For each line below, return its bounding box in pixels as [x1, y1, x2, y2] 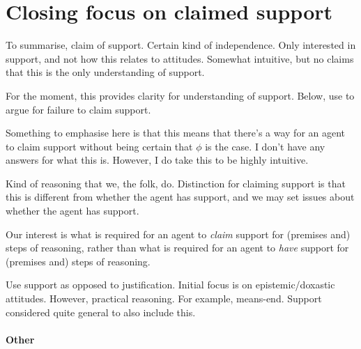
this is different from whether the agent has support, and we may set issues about [6, 189, 355, 204]
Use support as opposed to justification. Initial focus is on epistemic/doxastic [6, 277, 335, 292]
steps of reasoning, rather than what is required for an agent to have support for [6, 240, 349, 255]
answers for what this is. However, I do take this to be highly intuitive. [6, 153, 309, 167]
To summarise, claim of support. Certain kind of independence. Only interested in [6, 38, 356, 52]
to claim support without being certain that [6, 139, 193, 153]
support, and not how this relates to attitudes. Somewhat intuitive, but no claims [6, 51, 354, 65]
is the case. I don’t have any [205, 139, 325, 153]
